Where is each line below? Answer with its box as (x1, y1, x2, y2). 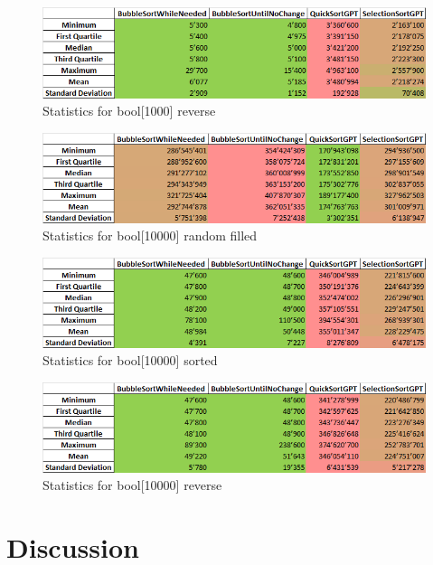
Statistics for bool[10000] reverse (42, 476, 222, 494)
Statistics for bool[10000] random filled (42, 226, 258, 245)
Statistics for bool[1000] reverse (42, 101, 216, 120)
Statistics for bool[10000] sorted (42, 351, 218, 370)
